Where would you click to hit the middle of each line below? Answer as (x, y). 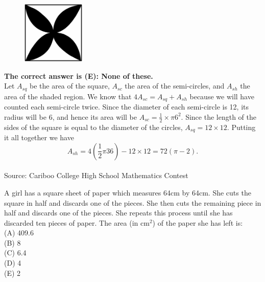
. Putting (241, 127)
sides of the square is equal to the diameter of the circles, (93, 127)
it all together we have (39, 137)
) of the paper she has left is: (198, 222)
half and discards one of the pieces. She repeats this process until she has (118, 213)
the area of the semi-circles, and (175, 86)
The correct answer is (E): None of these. (79, 75)
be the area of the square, (70, 86)
